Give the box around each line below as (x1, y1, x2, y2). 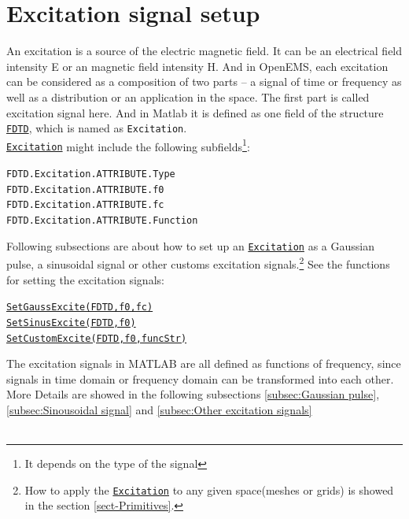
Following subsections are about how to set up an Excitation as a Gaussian (6, 237, 374, 254)
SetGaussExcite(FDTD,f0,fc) (6, 302, 153, 313)
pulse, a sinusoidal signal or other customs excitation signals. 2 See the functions (6, 254, 390, 272)
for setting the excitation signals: (6, 271, 164, 287)
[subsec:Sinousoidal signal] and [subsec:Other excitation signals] (6, 401, 312, 417)
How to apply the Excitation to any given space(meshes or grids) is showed (24, 481, 394, 498)
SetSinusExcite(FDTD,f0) (6, 317, 136, 328)
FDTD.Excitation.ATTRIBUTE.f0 (6, 184, 164, 195)
